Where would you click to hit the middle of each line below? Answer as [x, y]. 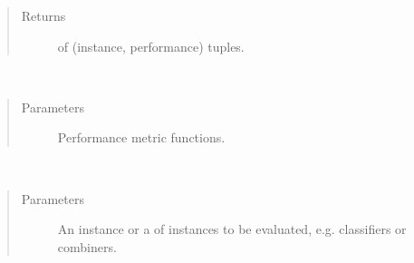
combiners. [87, 246]
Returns [43, 15]
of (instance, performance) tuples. [151, 46]
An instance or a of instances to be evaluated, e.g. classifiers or [232, 229]
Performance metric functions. [141, 137]
